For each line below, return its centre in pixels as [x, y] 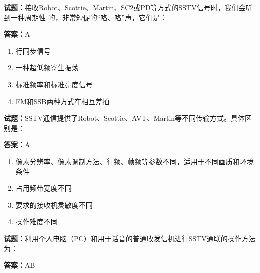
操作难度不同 [37, 222]
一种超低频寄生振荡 [47, 68]
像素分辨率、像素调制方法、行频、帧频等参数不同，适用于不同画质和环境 [135, 161]
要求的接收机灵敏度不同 [54, 205]
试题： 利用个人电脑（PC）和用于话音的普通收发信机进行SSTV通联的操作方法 [130, 238]
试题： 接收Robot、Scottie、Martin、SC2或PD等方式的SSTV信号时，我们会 [125, 7]
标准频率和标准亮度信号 [54, 84]
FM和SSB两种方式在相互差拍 [63, 101]
